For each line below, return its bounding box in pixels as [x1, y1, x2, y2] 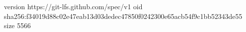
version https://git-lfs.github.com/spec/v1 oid [4, 1, 143, 11]
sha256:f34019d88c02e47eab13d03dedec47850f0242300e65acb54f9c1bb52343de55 [4, 11, 243, 21]
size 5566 [4, 20, 31, 31]
